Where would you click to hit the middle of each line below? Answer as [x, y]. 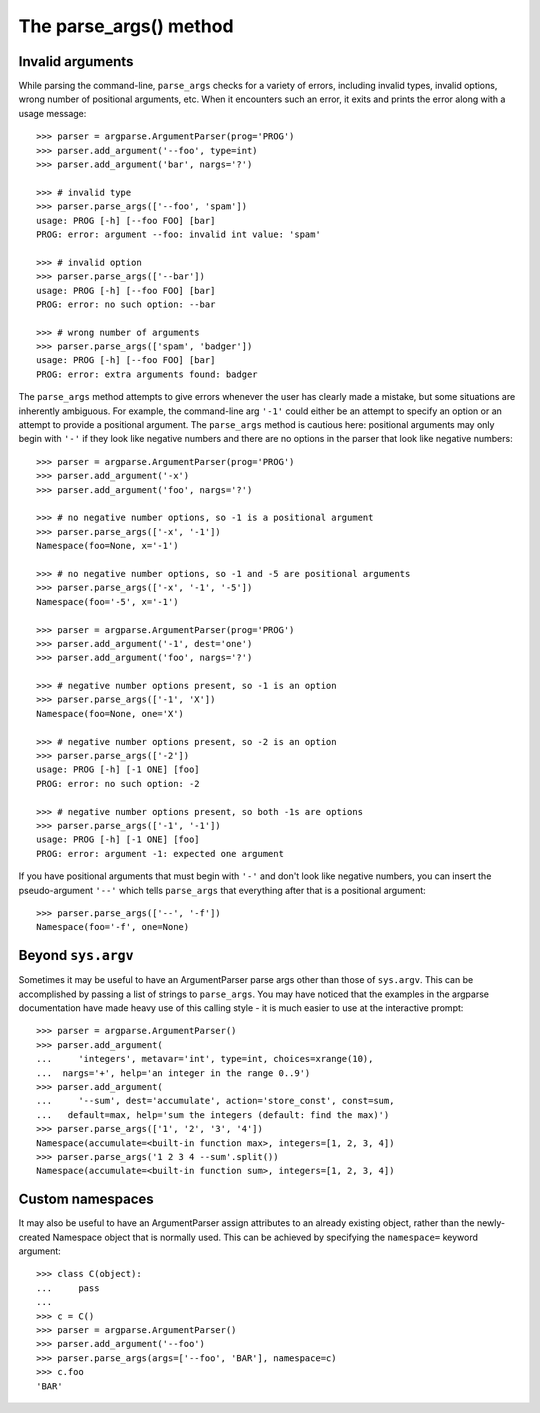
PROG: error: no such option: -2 [118, 783]
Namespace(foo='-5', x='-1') [107, 601]
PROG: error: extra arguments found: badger [147, 374]
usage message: [52, 113]
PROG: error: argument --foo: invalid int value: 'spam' [179, 234]
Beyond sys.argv [76, 955]
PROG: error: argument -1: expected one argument [160, 853]
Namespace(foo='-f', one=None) [113, 927]
